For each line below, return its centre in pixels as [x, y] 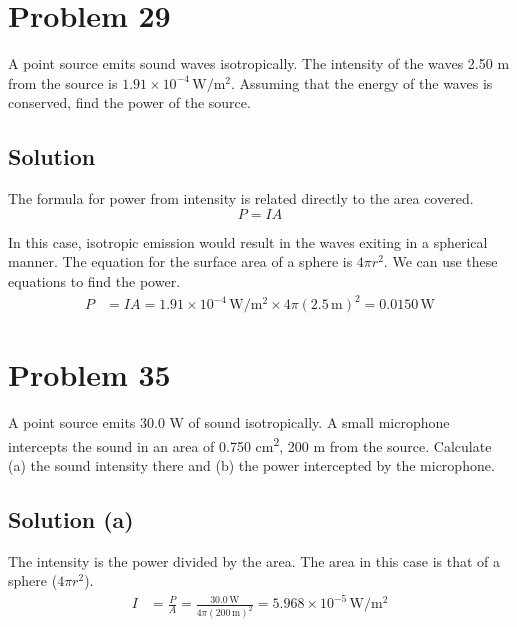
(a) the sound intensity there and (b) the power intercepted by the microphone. [251, 464]
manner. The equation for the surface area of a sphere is [180, 261]
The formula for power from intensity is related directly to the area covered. [241, 198]
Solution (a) [71, 518]
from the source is [63, 82]
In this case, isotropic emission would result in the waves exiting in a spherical [248, 241]
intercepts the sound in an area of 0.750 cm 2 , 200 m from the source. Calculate [250, 444]
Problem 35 [89, 374]
